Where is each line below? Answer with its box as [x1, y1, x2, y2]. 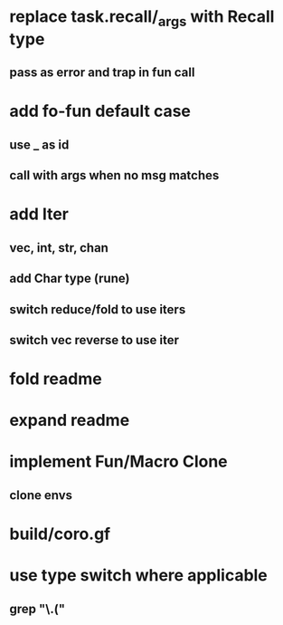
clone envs [9, 487, 73, 503]
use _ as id [9, 137, 70, 152]
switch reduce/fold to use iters [9, 302, 186, 317]
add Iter [9, 204, 70, 225]
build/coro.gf [9, 524, 111, 544]
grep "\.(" [9, 601, 66, 617]
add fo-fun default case [9, 101, 192, 121]
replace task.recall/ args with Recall [9, 6, 275, 30]
